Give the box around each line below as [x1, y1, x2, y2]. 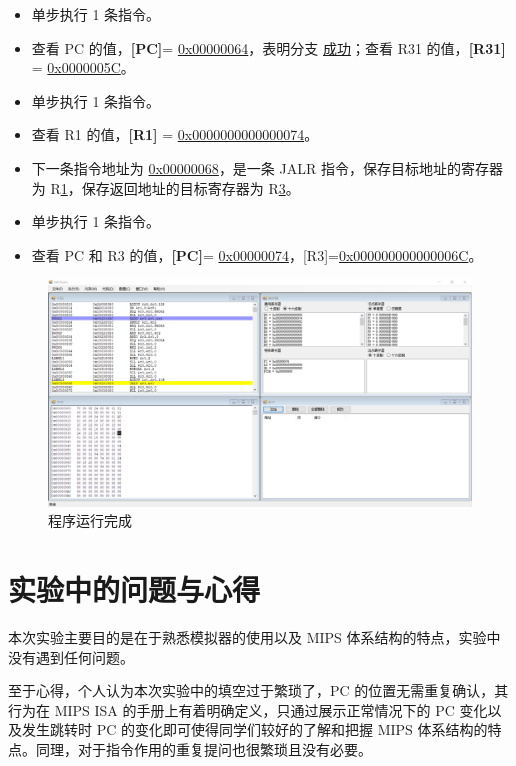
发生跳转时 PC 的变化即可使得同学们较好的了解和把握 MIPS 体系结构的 [21, 719, 488, 740]
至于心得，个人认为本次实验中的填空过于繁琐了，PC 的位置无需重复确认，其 [8, 680, 509, 701]
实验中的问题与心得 [8, 569, 261, 610]
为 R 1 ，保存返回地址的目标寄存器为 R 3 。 [31, 177, 300, 198]
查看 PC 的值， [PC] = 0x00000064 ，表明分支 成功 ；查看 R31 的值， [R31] [31, 37, 506, 58]
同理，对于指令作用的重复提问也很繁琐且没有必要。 [35, 738, 372, 759]
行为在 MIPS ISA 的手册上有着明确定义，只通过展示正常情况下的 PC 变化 [8, 699, 488, 720]
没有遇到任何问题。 [8, 646, 134, 667]
